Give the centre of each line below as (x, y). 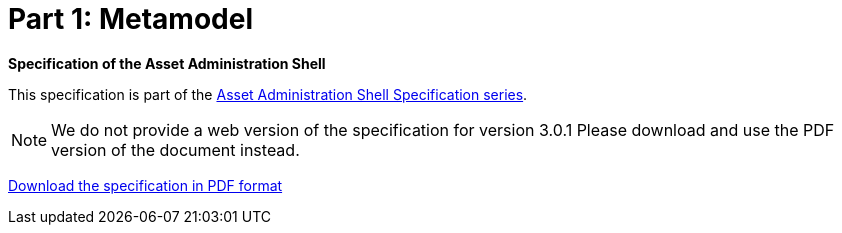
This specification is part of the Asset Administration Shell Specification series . (268, 94)
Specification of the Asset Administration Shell (167, 63)
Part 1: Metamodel (130, 19)
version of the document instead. (175, 149)
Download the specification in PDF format (145, 185)
